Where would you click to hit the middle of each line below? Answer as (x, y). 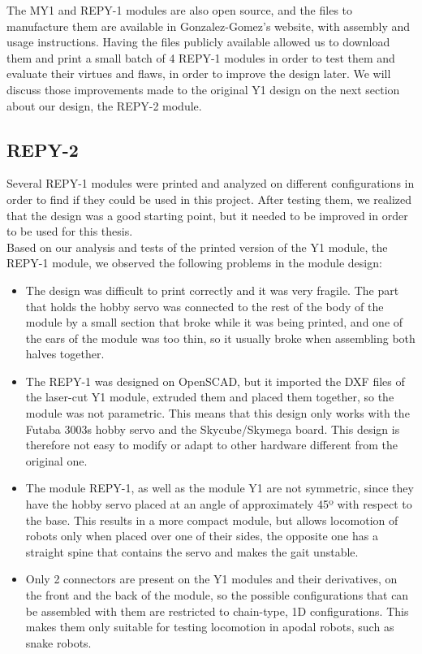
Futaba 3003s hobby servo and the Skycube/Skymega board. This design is (213, 429)
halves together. (65, 354)
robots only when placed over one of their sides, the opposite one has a (202, 536)
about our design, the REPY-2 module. (104, 105)
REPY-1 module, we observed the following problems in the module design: (194, 263)
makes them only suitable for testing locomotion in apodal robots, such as (210, 627)
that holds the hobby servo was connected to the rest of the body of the (205, 306)
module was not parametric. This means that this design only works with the (217, 413)
